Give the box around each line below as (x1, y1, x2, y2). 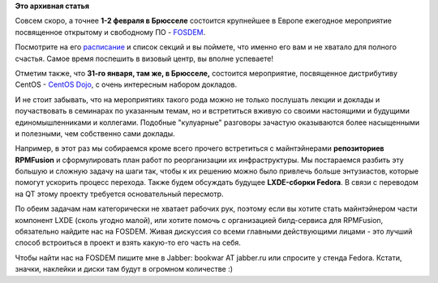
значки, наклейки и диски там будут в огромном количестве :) (15, 264, 234, 274)
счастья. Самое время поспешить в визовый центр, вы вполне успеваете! (15, 54, 273, 63)
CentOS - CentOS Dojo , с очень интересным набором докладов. (15, 79, 238, 89)
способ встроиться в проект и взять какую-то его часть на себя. (15, 238, 241, 247)
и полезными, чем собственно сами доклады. (15, 128, 176, 138)
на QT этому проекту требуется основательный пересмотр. (15, 189, 224, 199)
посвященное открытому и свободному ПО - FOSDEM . (15, 27, 206, 36)
